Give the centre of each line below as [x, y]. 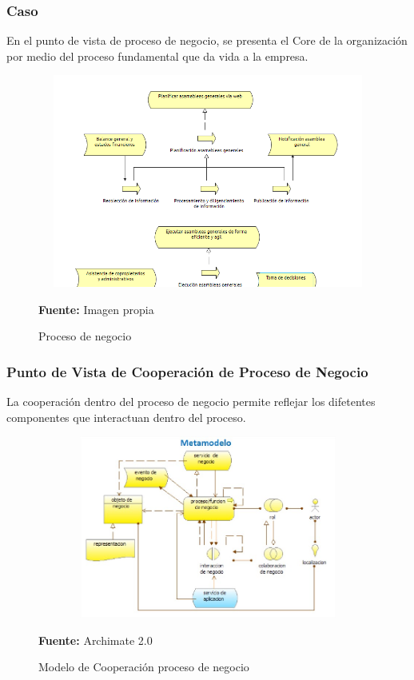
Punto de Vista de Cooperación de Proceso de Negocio [187, 371]
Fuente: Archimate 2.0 [96, 640]
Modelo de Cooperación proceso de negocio [144, 667]
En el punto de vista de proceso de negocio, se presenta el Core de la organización [207, 40]
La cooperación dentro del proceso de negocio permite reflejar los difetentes [191, 401]
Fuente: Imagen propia [96, 309]
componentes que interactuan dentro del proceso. [126, 417]
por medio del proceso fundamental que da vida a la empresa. [157, 56]
